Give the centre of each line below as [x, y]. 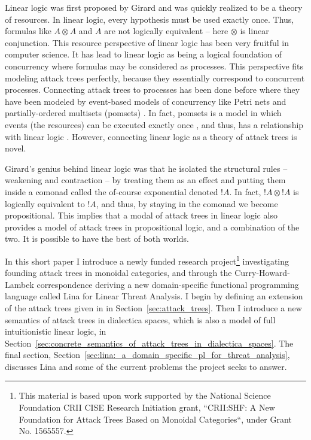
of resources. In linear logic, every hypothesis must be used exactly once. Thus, [150, 19]
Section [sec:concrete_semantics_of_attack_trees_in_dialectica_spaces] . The [149, 343]
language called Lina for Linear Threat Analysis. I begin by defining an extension [154, 296]
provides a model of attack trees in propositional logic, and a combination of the [152, 227]
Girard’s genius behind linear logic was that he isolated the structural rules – [146, 168]
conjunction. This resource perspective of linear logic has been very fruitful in [147, 42]
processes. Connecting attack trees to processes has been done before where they [153, 89]
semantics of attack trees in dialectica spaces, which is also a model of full [140, 319]
